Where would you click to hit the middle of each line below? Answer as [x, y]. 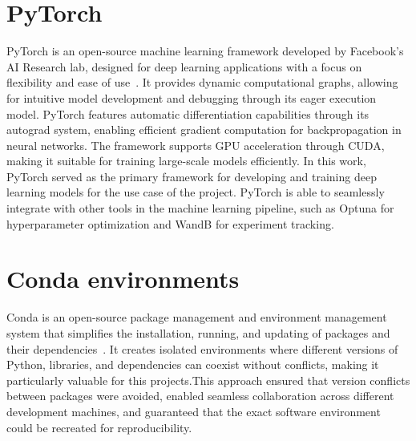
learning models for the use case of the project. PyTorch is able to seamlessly [196, 192]
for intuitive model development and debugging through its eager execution [192, 97]
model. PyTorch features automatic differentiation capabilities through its [188, 113]
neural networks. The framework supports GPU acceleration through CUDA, [196, 145]
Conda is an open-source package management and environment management [197, 317]
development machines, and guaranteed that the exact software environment [194, 411]
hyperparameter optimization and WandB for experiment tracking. [170, 223]
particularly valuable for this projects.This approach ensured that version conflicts [208, 380]
